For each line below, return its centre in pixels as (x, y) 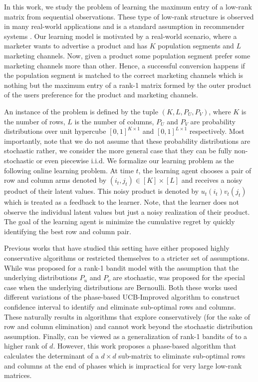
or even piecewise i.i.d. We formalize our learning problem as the (135, 160)
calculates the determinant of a (51, 356)
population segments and (196, 46)
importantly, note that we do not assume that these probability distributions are (127, 141)
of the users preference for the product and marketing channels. (101, 95)
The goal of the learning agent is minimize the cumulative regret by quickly (120, 221)
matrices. (18, 375)
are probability (213, 121)
